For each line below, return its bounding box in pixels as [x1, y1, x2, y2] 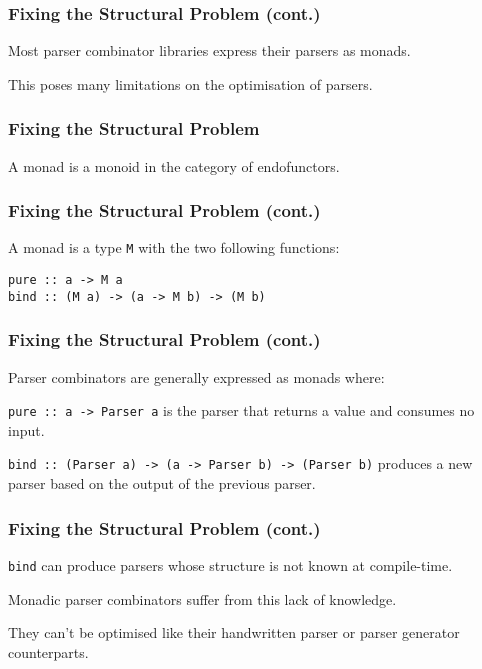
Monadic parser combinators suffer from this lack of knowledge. [8, 588, 397, 609]
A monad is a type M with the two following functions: [8, 237, 340, 258]
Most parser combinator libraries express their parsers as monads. [8, 40, 411, 61]
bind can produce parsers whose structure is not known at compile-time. [8, 554, 453, 575]
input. [8, 419, 45, 440]
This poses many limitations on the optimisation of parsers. [8, 73, 373, 94]
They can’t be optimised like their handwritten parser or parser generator [8, 622, 460, 643]
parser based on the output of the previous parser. [8, 473, 316, 494]
